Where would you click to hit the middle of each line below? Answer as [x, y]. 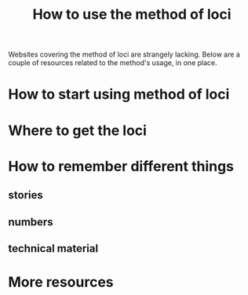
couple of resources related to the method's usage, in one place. [113, 63]
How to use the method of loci [132, 15]
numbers [31, 222]
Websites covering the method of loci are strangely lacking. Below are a [124, 55]
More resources [61, 282]
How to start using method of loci [119, 95]
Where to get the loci [78, 130]
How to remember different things [121, 166]
